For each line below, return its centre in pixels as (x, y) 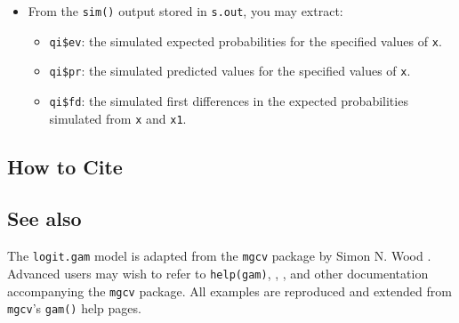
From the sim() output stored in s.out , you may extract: (185, 11)
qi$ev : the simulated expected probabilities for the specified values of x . (246, 40)
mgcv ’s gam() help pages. (74, 308)
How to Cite (65, 166)
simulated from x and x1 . (118, 118)
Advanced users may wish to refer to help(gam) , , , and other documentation (218, 273)
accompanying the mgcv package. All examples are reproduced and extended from (229, 291)
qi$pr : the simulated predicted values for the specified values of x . (230, 71)
